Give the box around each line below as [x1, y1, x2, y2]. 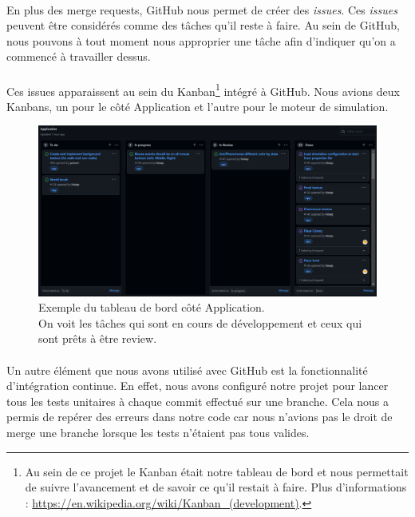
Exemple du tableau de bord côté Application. [38, 299, 265, 316]
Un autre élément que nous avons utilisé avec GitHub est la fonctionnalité [6, 361, 368, 378]
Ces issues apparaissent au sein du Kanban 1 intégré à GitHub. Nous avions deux [6, 80, 400, 99]
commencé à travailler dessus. [6, 48, 151, 65]
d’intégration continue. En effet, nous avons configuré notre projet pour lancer [6, 377, 389, 394]
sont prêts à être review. [38, 330, 157, 347]
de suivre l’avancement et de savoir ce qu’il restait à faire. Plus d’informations [25, 479, 407, 495]
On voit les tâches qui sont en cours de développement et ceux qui [38, 314, 362, 331]
